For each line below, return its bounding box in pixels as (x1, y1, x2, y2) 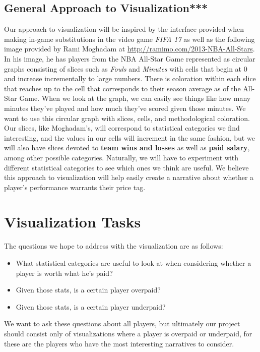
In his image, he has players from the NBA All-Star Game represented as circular (4, 53, 255, 64)
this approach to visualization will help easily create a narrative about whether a (4, 172, 254, 183)
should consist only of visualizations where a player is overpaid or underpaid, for (4, 328, 252, 338)
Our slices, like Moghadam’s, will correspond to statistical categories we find (4, 123, 240, 133)
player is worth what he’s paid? (16, 267, 113, 278)
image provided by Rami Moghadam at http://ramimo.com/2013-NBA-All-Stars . (4, 43, 255, 54)
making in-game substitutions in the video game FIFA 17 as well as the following (4, 33, 255, 44)
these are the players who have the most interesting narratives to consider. (4, 338, 234, 348)
